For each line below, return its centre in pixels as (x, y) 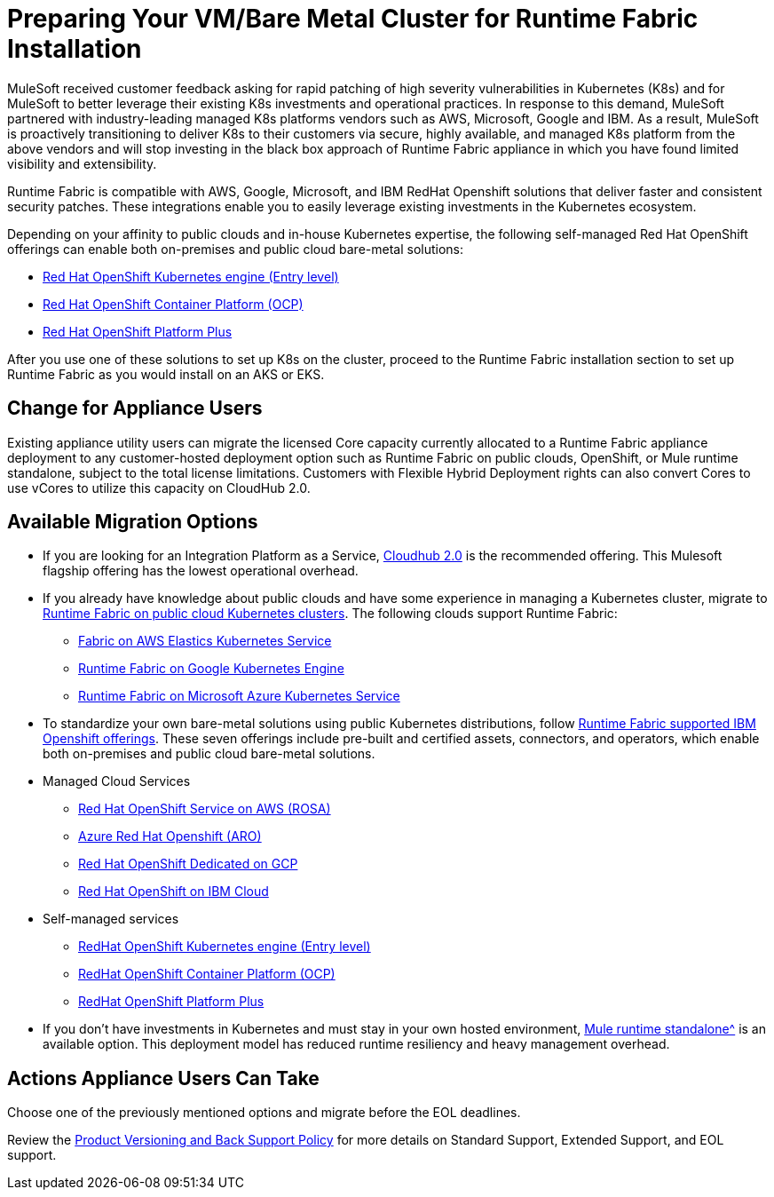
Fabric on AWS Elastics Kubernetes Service (205, 641)
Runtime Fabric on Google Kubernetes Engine (211, 669)
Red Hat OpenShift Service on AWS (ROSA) (205, 809)
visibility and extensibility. (82, 163)
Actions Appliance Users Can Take (163, 1078)
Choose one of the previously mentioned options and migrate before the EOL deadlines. (264, 1113)
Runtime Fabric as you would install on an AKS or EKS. (166, 374)
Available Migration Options (133, 522)
